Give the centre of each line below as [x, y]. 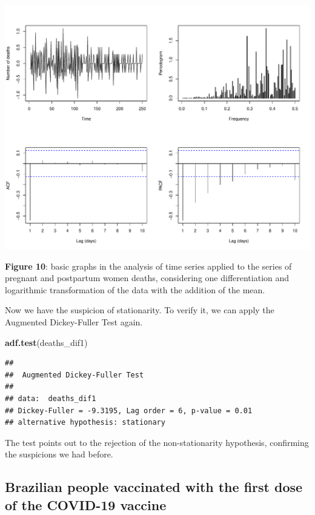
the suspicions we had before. [59, 454]
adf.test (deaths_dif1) [46, 342]
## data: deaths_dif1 [51, 399]
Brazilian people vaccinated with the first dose [154, 487]
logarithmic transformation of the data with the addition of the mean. [135, 289]
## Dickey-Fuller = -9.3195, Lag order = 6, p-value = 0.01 [129, 410]
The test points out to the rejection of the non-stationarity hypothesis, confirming [157, 442]
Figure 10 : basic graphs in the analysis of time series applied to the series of [148, 266]
